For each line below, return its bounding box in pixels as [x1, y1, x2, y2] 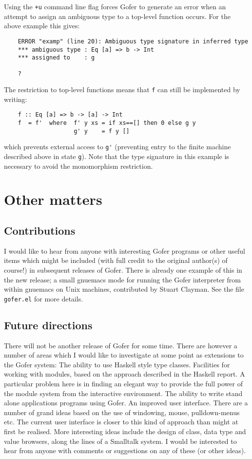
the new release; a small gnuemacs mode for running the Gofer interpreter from [4, 274, 241, 284]
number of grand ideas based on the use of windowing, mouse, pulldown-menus [4, 407, 240, 417]
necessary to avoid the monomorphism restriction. [4, 160, 153, 171]
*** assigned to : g [18, 54, 95, 61]
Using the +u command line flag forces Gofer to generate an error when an [4, 1, 226, 11]
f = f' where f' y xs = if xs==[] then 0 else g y [18, 120, 196, 127]
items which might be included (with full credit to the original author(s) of [4, 255, 228, 265]
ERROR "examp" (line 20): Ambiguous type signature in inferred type [18, 38, 249, 45]
